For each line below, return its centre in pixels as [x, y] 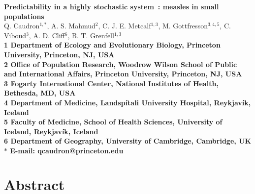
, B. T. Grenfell [91, 35]
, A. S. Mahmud [71, 26]
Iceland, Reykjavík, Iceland [51, 131]
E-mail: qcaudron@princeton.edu [67, 150]
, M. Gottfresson [183, 26]
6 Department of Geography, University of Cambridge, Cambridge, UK [128, 141]
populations [24, 16]
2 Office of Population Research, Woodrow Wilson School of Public [121, 64]
